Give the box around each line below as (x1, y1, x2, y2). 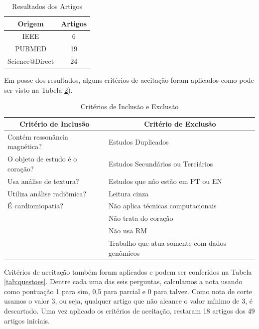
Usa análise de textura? (7, 175, 79, 186)
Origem (17, 18, 44, 28)
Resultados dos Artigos (12, 1, 83, 11)
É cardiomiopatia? (7, 200, 63, 211)
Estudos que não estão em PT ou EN (108, 175, 222, 186)
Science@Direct (7, 56, 54, 66)
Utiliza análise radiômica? (7, 188, 87, 198)
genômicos (108, 247, 140, 258)
